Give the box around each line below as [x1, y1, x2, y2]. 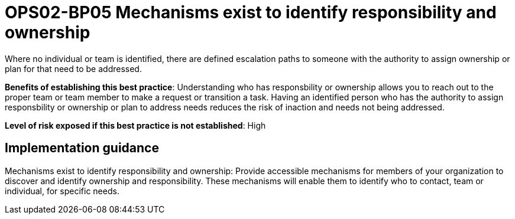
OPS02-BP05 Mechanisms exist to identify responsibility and [5, 2, 497, 22]
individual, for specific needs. [5, 185, 119, 196]
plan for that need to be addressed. [5, 63, 142, 74]
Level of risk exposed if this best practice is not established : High [5, 120, 266, 130]
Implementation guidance [5, 140, 159, 156]
